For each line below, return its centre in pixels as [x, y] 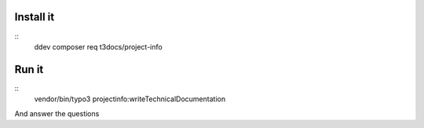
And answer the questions [57, 113]
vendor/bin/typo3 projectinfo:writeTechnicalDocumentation [130, 99]
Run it [29, 69]
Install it [35, 17]
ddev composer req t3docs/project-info [98, 46]
